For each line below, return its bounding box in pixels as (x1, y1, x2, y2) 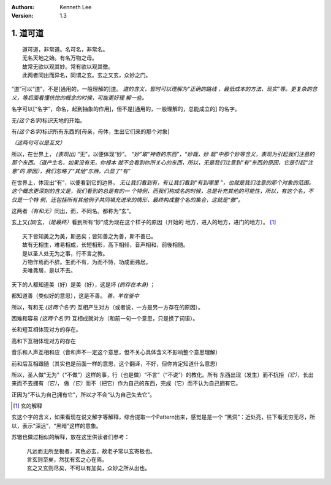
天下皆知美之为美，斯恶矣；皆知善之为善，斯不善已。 (22, 233, 156, 239)
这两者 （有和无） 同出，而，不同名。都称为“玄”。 (11, 208, 135, 215)
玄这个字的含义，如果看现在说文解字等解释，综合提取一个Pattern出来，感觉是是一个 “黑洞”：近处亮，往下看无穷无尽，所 (11, 413, 316, 421)
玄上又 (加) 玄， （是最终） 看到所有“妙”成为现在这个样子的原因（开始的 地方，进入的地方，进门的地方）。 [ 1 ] (11, 219, 276, 226)
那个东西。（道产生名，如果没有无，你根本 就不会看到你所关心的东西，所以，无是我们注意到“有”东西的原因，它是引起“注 (11, 159, 314, 166)
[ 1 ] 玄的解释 (13, 402, 43, 409)
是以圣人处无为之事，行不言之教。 (22, 250, 108, 257)
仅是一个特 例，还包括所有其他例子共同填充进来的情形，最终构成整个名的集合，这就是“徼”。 (11, 196, 244, 203)
